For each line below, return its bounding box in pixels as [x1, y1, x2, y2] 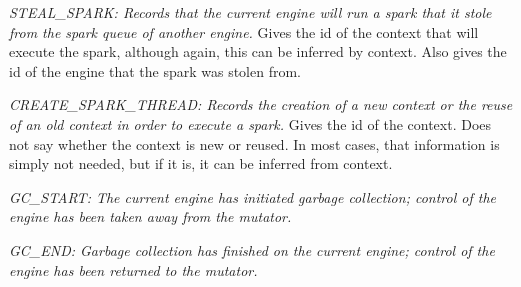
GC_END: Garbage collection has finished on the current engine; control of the [9, 239, 495, 260]
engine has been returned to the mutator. [9, 259, 258, 280]
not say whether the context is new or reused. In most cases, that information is [9, 133, 500, 154]
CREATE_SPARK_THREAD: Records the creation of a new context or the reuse [9, 94, 513, 115]
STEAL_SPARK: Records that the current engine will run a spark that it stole [9, 2, 492, 22]
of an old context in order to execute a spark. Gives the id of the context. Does [9, 113, 492, 134]
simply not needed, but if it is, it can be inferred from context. [9, 153, 393, 174]
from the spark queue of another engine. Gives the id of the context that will [9, 21, 479, 42]
